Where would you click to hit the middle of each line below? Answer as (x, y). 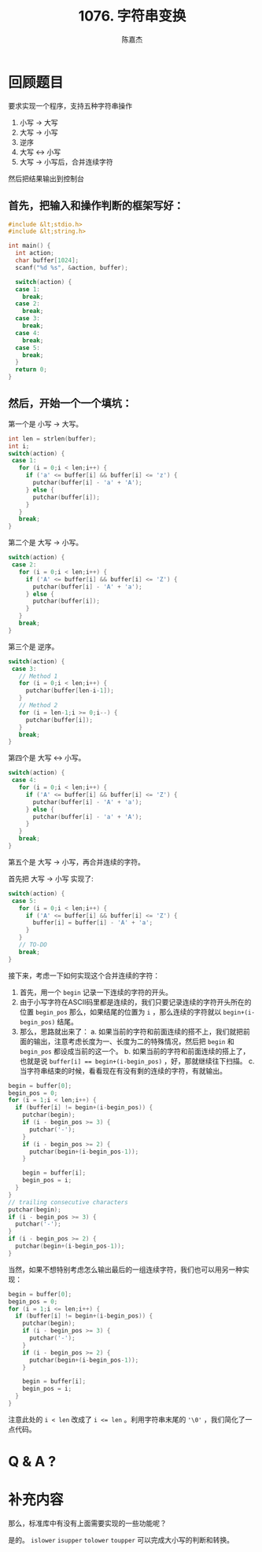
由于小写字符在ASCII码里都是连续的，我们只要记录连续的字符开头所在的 (135, 1002)
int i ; (19, 446)
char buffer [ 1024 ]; (47, 260)
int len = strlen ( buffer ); (52, 439)
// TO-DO (33, 945)
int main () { (30, 246)
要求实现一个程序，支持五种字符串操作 (70, 105)
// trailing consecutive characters (68, 1202)
